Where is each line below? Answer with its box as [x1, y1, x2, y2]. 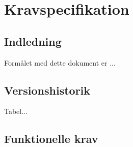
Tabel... [4, 106, 28, 116]
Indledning [4, 33, 62, 49]
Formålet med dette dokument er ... [4, 57, 116, 68]
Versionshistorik [4, 82, 91, 98]
